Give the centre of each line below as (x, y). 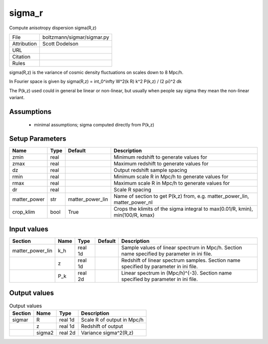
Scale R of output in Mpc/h (112, 320)
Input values (29, 229)
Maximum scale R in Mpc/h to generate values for (172, 183)
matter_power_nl (133, 202)
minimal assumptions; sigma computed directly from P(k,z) (94, 124)
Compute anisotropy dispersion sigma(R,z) (53, 28)
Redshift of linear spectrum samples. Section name (181, 260)
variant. (17, 98)
